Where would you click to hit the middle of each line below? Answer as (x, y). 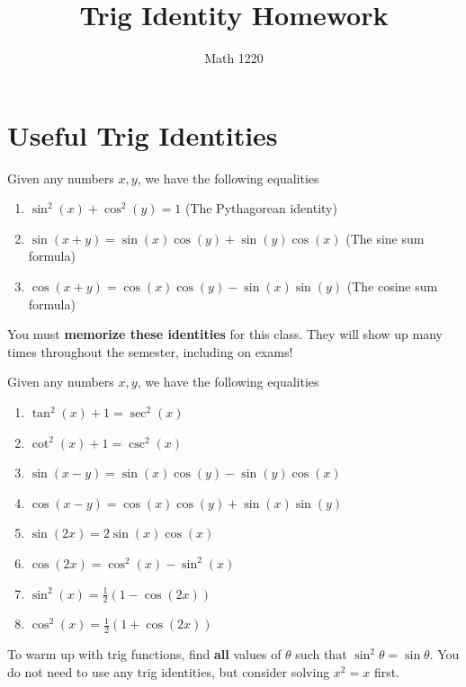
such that (321, 654)
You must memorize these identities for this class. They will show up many (225, 334)
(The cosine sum (392, 286)
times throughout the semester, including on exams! (150, 351)
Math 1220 (234, 58)
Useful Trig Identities (143, 134)
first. (387, 671)
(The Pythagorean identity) (261, 208)
